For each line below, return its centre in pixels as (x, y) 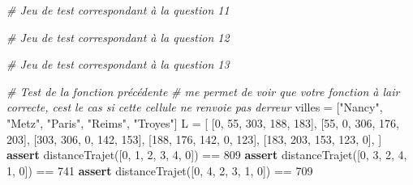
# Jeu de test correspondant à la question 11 (118, 10)
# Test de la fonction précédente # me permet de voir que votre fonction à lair (203, 91)
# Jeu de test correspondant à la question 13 (118, 64)
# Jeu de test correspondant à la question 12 (118, 37)
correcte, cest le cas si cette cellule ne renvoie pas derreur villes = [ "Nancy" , (195, 107)
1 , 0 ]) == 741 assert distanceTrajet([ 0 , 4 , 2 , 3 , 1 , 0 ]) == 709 (160, 170)
